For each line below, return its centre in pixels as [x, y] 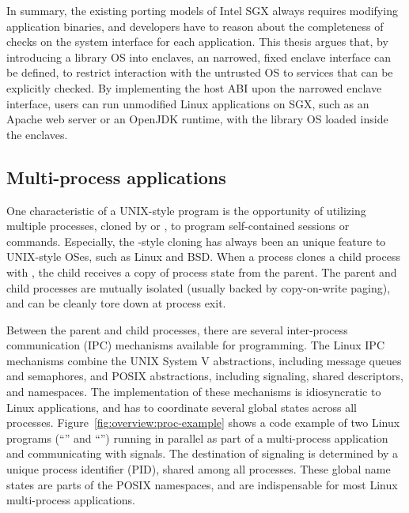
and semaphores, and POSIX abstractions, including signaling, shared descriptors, [205, 376]
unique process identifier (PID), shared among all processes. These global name [199, 469]
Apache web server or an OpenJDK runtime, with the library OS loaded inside [197, 119]
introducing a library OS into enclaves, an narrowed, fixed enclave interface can [199, 57]
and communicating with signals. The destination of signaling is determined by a [203, 453]
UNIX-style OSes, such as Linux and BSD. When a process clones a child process [203, 256]
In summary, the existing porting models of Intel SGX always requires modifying [202, 10]
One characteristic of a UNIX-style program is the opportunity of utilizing [186, 210]
